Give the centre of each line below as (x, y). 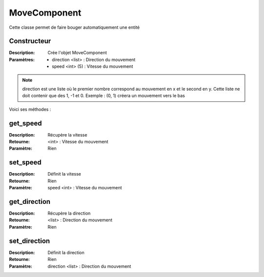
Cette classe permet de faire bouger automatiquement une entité (74, 27)
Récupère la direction (69, 213)
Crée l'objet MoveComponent (77, 53)
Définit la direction (66, 252)
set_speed (25, 163)
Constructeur (30, 41)
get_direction (30, 202)
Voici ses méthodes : (30, 109)
